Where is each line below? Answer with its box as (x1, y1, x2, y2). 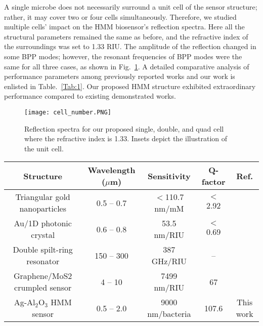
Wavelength (87, 164, 136, 176)
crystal (31, 229, 55, 241)
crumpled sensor (14, 281, 72, 294)
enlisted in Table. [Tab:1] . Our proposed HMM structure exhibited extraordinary (4, 80, 256, 91)
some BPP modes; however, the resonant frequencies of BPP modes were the (4, 51, 242, 61)
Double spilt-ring (13, 243, 73, 256)
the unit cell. (24, 143, 64, 153)
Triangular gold (15, 191, 70, 203)
